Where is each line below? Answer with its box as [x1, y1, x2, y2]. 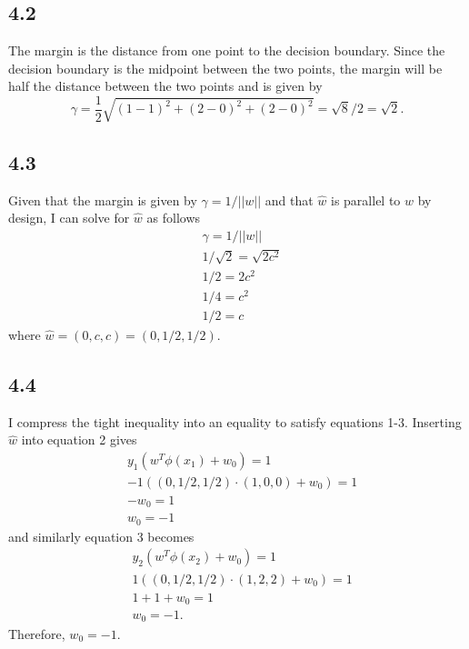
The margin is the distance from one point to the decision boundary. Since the [8, 41, 445, 60]
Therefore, [8, 624, 65, 643]
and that [264, 190, 314, 209]
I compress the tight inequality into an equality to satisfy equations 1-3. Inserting [8, 412, 462, 431]
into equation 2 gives [21, 430, 137, 449]
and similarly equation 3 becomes [8, 526, 195, 545]
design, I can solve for [8, 208, 130, 227]
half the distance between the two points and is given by [8, 76, 323, 95]
